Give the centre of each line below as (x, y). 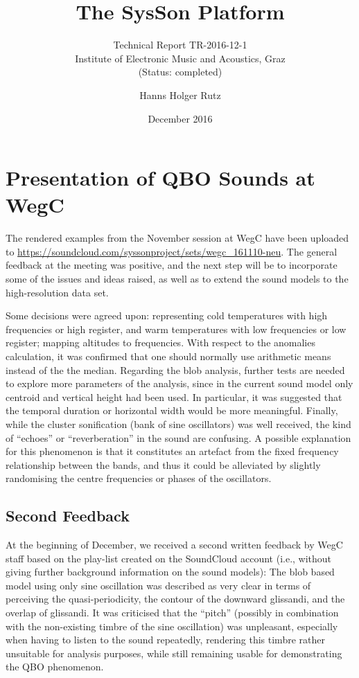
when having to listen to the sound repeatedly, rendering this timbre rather (165, 640)
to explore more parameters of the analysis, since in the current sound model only (179, 383)
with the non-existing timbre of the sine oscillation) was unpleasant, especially (172, 626)
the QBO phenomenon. (55, 667)
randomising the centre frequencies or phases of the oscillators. (139, 478)
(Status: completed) (180, 72)
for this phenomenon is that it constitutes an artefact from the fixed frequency (172, 451)
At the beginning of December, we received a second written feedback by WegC (174, 545)
